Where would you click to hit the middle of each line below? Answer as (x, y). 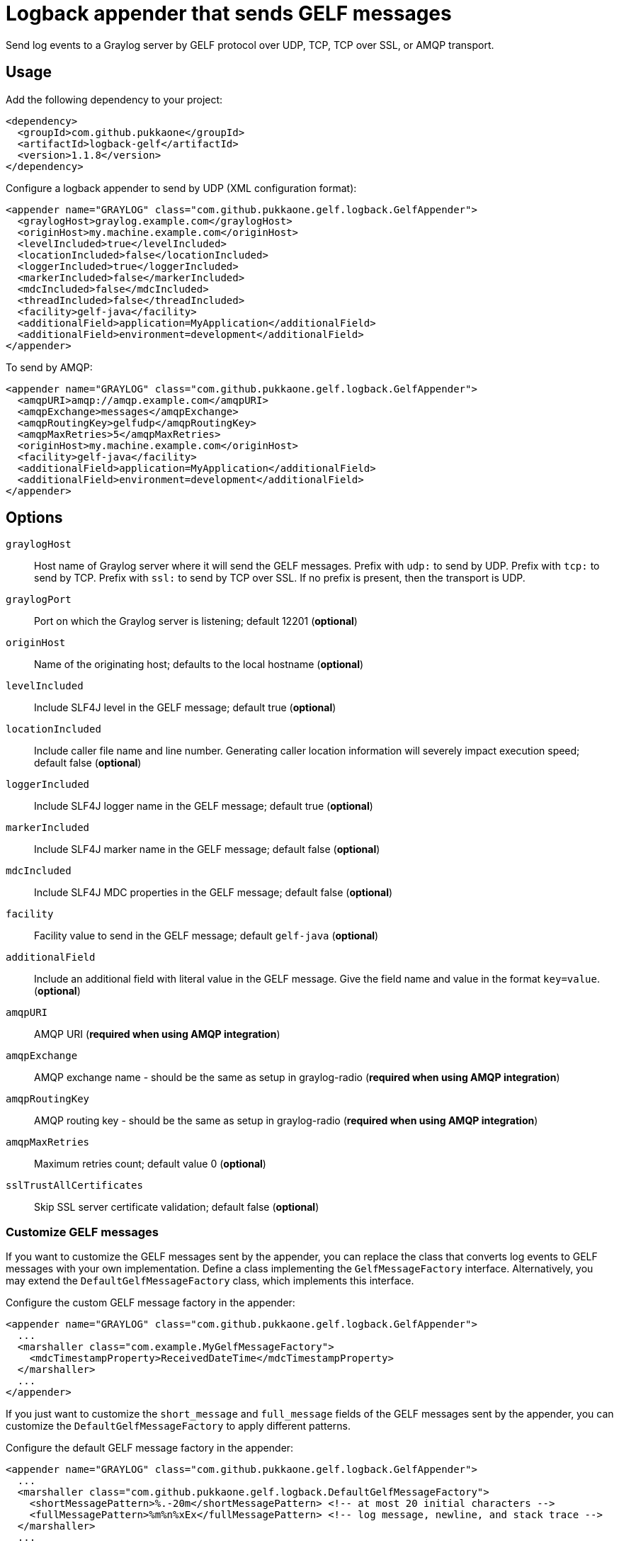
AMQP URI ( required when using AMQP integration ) (157, 1034)
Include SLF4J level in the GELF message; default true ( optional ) (185, 708)
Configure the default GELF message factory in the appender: (150, 1448)
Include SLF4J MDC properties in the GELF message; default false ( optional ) (214, 893)
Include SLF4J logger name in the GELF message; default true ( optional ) (204, 806)
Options (34, 518)
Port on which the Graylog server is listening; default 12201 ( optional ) (196, 621)
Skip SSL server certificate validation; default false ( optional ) (177, 1207)
